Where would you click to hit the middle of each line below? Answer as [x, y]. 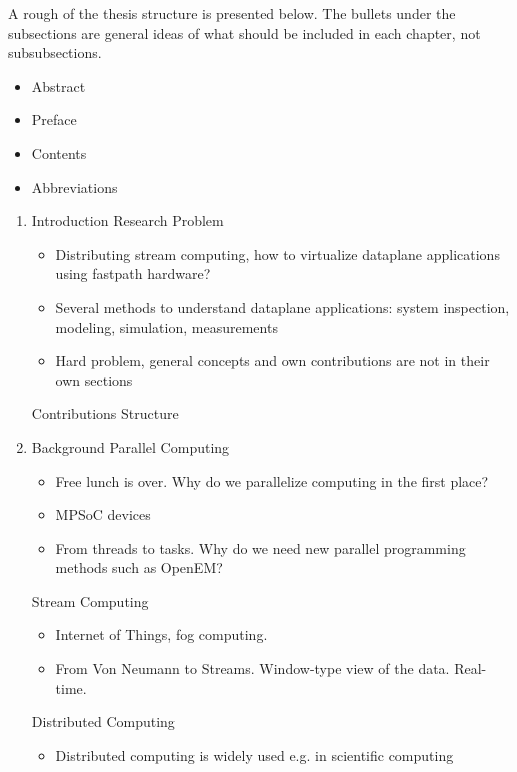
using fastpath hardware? [133, 273]
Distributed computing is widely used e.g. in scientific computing [254, 754]
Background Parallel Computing [130, 446]
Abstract [58, 85]
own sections [94, 379]
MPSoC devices [103, 514]
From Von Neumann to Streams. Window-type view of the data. [252, 668]
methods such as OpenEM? [139, 567]
